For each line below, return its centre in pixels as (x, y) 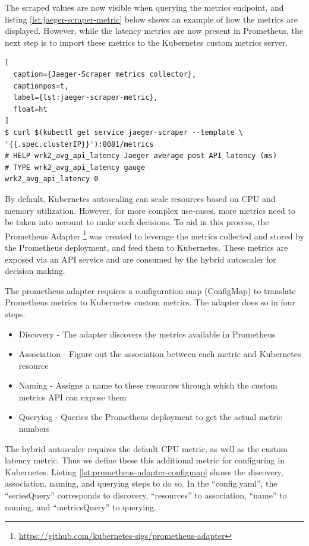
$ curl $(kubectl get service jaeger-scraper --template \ (124, 132)
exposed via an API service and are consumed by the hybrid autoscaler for (141, 259)
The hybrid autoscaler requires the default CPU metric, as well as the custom (146, 448)
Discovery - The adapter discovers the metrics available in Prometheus (147, 334)
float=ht (30, 109)
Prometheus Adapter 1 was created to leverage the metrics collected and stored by (154, 235)
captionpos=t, (41, 86)
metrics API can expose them (72, 397)
